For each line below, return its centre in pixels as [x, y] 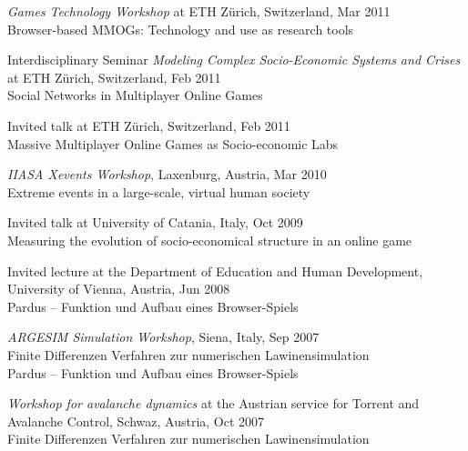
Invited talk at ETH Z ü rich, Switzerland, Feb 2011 [149, 125]
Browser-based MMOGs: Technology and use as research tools [181, 29]
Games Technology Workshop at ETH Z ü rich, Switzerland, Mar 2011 [199, 11]
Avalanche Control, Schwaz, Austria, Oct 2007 [136, 421]
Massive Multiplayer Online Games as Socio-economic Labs [173, 143]
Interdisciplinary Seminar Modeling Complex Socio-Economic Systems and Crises [234, 60]
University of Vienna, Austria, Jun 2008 [119, 289]
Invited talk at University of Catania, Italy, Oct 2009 [155, 222]
